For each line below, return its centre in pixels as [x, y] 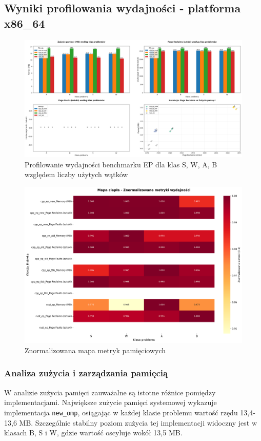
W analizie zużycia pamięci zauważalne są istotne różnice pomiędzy [110, 392]
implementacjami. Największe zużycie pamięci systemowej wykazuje [111, 402]
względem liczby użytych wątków [76, 174]
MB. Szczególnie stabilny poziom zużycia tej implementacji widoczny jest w [138, 422]
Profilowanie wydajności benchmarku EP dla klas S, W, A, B [121, 164]
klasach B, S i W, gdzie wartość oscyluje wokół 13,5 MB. [93, 433]
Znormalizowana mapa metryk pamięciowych [95, 350]
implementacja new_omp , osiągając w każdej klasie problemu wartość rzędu [121, 412]
